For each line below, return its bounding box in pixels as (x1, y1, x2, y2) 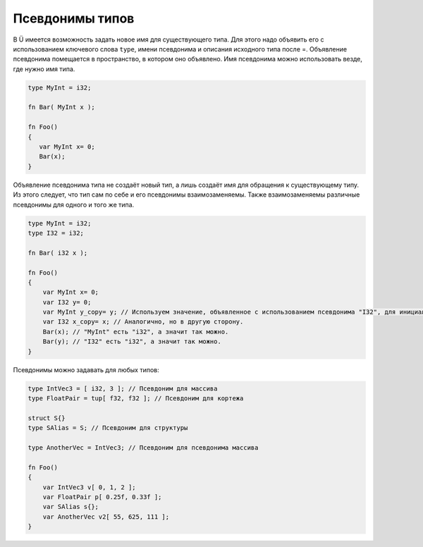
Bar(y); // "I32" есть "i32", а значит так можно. (42, 338, 221, 345)
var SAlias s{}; (42, 503, 99, 511)
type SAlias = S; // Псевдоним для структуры (27, 424, 188, 432)
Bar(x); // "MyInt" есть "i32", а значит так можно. (42, 328, 229, 336)
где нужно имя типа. (13, 64, 75, 73)
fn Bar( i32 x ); (27, 249, 88, 257)
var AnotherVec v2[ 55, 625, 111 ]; (42, 512, 169, 521)
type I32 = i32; (27, 229, 85, 237)
